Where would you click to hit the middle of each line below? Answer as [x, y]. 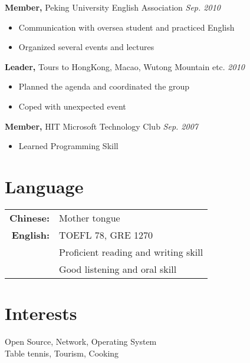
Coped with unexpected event [72, 106]
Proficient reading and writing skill [131, 252]
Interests [41, 313]
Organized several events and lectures [86, 47]
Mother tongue [90, 217]
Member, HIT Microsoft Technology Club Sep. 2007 [101, 126]
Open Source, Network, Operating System [81, 341]
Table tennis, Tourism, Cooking [62, 353]
